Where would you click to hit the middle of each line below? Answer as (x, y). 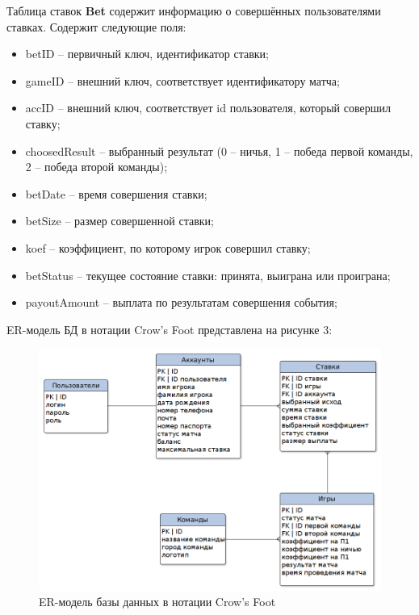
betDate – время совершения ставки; (116, 193)
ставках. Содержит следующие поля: (96, 26)
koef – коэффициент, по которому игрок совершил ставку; (168, 247)
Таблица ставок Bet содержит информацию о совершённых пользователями (194, 10)
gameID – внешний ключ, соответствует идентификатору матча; (182, 80)
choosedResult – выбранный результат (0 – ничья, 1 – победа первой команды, (219, 151)
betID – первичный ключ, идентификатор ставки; (147, 54)
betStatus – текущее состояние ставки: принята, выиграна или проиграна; (208, 275)
